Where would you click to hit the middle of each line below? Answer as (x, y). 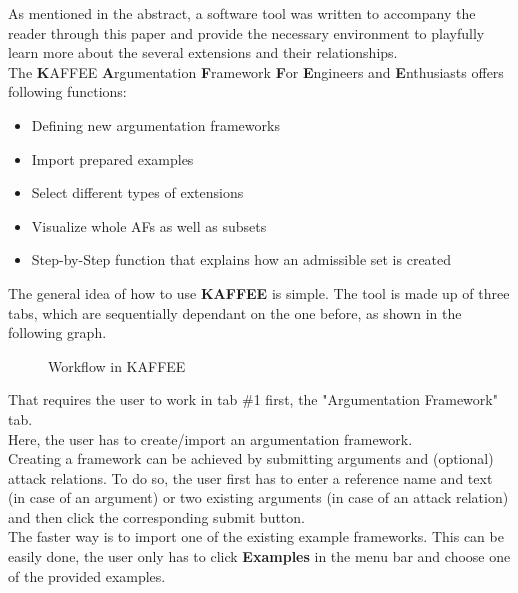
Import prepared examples (112, 158)
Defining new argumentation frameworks (155, 124)
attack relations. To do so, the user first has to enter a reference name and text (250, 477)
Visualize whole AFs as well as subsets (149, 225)
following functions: (67, 91)
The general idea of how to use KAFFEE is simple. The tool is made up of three (259, 292)
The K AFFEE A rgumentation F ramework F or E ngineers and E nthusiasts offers (256, 71)
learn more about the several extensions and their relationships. (203, 52)
